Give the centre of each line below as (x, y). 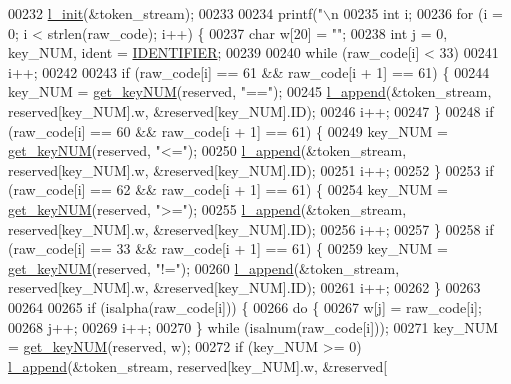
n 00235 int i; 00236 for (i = (416, 13)
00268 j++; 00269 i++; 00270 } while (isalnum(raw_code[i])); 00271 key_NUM (253, 326)
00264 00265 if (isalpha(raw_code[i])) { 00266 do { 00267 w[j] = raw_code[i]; (245, 306)
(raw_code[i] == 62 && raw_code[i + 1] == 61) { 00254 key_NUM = (228, 189)
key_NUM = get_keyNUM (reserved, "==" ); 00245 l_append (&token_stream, (250, 91)
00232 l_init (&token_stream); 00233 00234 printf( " (165, 13)
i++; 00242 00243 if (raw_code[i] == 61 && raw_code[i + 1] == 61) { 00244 (249, 71)
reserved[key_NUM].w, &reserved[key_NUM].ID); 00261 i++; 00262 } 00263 (244, 287)
